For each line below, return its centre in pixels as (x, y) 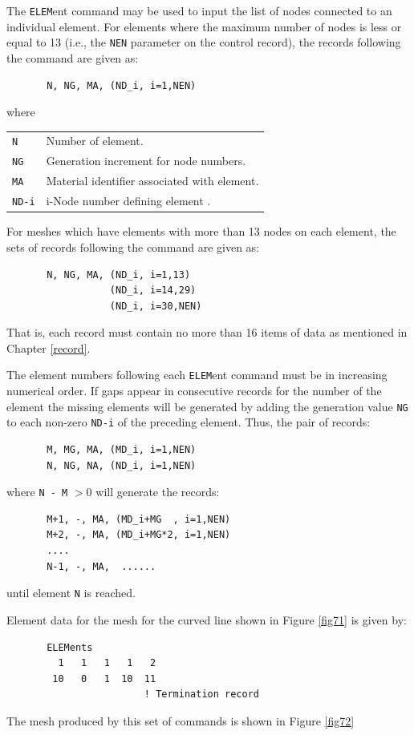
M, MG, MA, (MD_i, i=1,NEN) (122, 450)
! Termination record (201, 695)
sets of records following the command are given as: (133, 246)
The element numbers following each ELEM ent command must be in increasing (197, 375)
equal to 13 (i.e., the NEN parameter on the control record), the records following (204, 42)
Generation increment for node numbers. (146, 161)
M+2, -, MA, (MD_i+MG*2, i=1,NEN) (139, 535)
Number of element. (95, 141)
